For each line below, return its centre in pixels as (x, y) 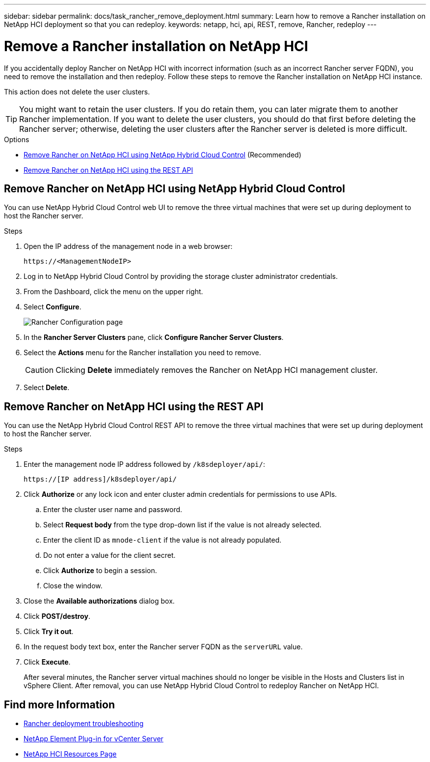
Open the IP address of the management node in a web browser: (128, 246)
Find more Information (60, 704)
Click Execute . (47, 662)
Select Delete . (47, 388)
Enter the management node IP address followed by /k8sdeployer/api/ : (144, 464)
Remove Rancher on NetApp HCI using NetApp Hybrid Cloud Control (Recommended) (162, 154)
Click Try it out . (49, 632)
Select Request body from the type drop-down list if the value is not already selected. (182, 525)
